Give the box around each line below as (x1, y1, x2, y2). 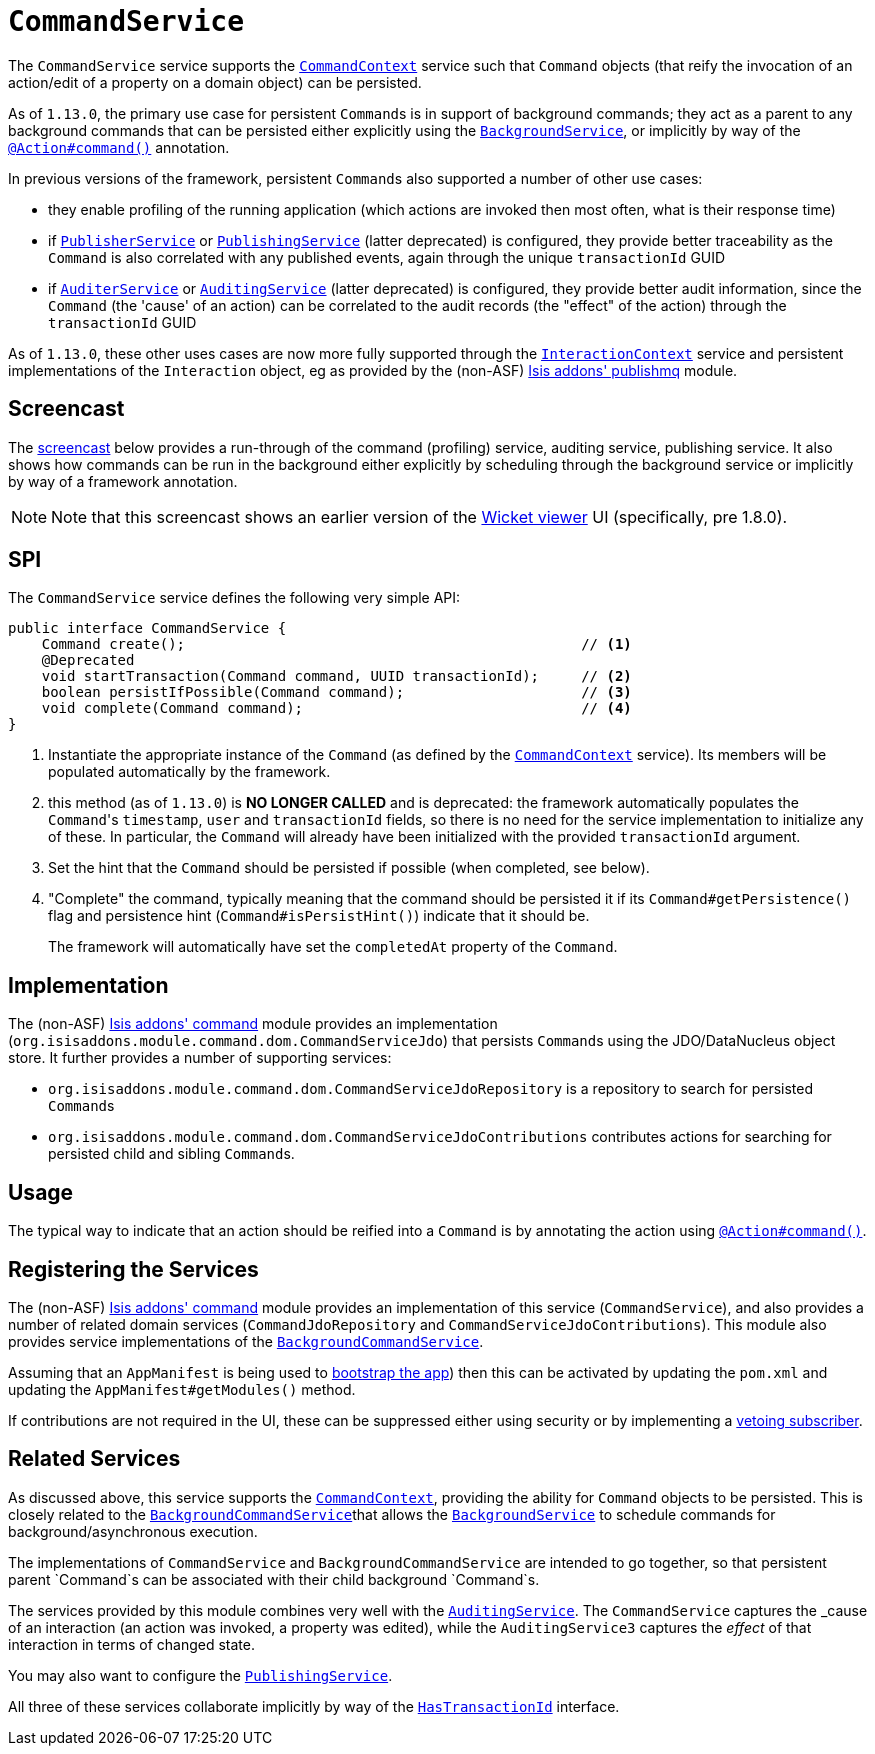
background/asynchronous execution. (8, 1522, 258, 1540)
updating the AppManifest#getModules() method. (8, 1380, 356, 1398)
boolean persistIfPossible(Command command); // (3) (41, 684, 632, 701)
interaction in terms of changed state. (8, 1635, 255, 1653)
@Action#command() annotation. (8, 138, 230, 156)
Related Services (8, 1446, 181, 1472)
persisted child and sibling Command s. (48, 1145, 295, 1163)
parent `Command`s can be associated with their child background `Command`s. (8, 1570, 540, 1588)
